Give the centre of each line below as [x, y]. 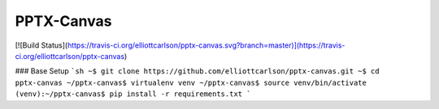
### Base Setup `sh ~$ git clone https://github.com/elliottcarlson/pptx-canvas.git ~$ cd [197, 71]
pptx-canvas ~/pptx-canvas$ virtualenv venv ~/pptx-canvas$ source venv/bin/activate [191, 82]
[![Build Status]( [41, 45]
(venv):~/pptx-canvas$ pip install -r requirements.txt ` [133, 94]
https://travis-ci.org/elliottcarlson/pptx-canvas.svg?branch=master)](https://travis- [206, 45]
